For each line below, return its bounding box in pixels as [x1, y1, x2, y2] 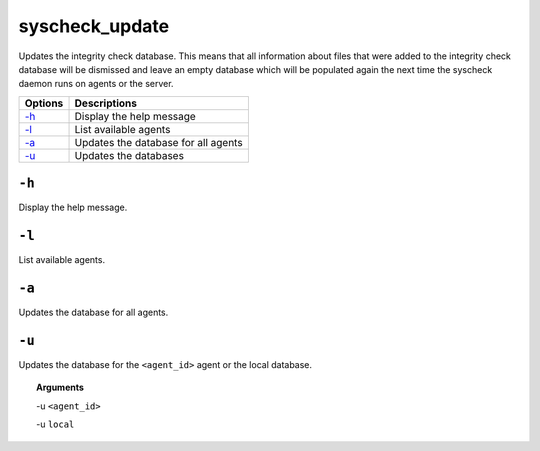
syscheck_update [18, 15, 170, 37]
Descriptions [74, 96, 137, 110]
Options [24, 96, 64, 110]
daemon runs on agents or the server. [18, 78, 174, 90]
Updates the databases [74, 148, 185, 162]
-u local [36, 418, 75, 430]
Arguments [36, 381, 85, 394]
